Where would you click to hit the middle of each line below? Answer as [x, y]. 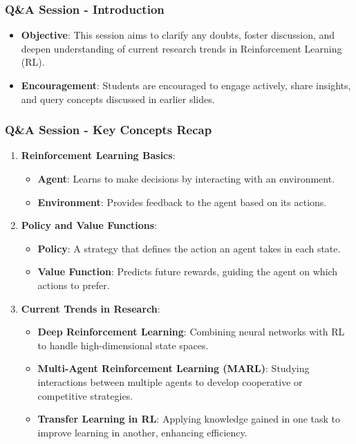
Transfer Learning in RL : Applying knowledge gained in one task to [189, 419]
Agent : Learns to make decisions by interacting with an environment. [186, 178]
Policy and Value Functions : [89, 225]
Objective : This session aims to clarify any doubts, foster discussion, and [178, 35]
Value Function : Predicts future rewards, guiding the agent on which [188, 271]
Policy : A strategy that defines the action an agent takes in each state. [189, 248]
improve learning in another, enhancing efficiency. [142, 432]
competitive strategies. [85, 395]
